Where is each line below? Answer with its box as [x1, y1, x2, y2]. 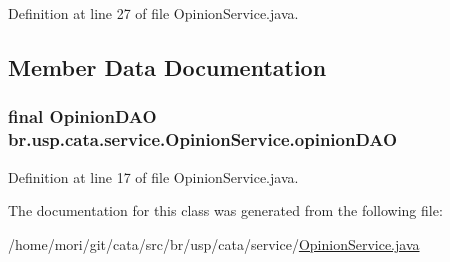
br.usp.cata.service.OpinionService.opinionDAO [8, 127, 398, 152]
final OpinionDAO [8, 104, 157, 129]
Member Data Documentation [8, 51, 327, 82]
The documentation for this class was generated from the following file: [8, 200, 443, 221]
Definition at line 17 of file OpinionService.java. [8, 166, 299, 187]
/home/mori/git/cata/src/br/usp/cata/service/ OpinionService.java [8, 233, 420, 254]
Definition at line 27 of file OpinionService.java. [8, 3, 299, 23]
